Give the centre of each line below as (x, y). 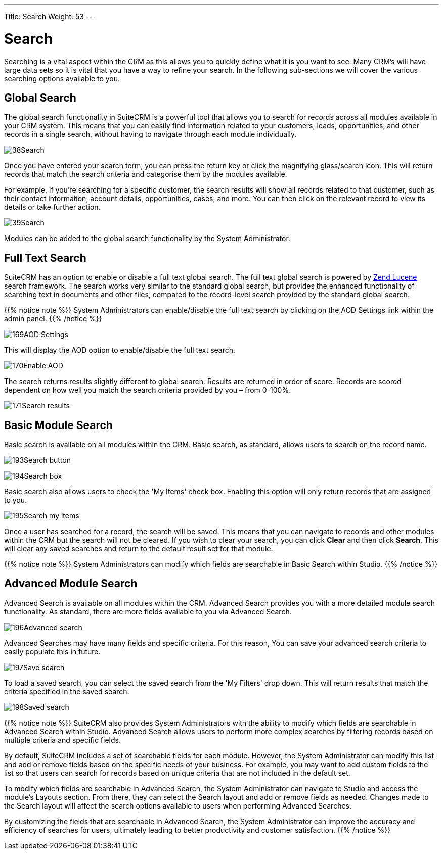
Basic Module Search (58, 425)
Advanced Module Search (71, 584)
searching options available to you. (62, 78)
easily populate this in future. (52, 651)
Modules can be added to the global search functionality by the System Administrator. (147, 239)
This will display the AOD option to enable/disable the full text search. (120, 350)
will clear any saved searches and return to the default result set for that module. (139, 549)
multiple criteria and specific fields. (62, 740)
